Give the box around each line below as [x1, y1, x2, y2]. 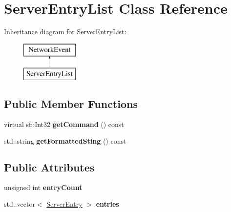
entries [96, 199, 119, 209]
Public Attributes [4, 159, 95, 174]
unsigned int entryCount [4, 182, 83, 192]
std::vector [4, 199, 35, 209]
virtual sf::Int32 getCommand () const [4, 119, 124, 129]
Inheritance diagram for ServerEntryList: [4, 26, 126, 37]
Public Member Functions [4, 96, 138, 111]
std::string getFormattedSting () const [4, 135, 126, 146]
